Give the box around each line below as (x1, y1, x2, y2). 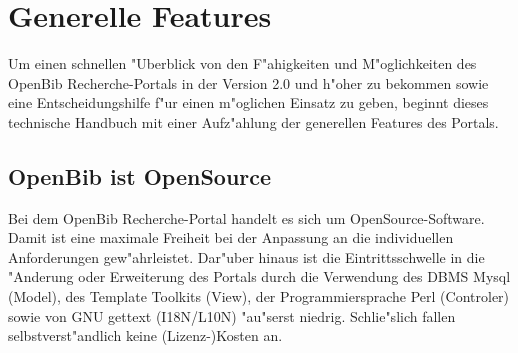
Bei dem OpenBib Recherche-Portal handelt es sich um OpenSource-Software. (8, 207, 485, 228)
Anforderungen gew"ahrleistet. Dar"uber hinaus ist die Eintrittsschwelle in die (8, 246, 485, 267)
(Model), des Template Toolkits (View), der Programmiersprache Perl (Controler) (8, 286, 510, 307)
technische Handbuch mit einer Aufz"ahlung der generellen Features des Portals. (8, 111, 499, 132)
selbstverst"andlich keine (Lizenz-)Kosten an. (8, 325, 283, 346)
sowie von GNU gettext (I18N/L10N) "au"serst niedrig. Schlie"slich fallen (8, 305, 456, 326)
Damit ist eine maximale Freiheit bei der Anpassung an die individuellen (8, 227, 454, 248)
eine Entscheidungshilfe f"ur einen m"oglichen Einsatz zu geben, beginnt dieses (8, 92, 489, 113)
